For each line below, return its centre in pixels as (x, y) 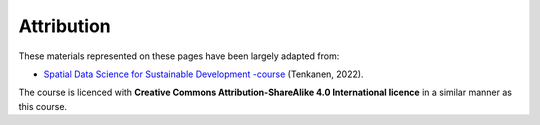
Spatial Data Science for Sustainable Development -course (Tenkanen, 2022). (203, 74)
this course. (43, 106)
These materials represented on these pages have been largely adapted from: (179, 56)
